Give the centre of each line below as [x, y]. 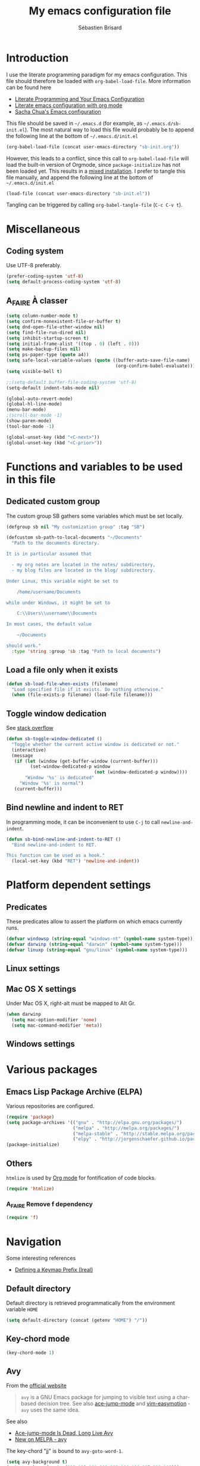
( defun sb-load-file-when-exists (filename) [62, 684]
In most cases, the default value [49, 624]
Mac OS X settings [41, 989]
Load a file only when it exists [62, 670]
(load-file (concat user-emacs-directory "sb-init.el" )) [78, 193]
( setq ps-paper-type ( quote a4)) [48, 355]
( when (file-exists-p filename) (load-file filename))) [82, 695]
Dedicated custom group [53, 501]
